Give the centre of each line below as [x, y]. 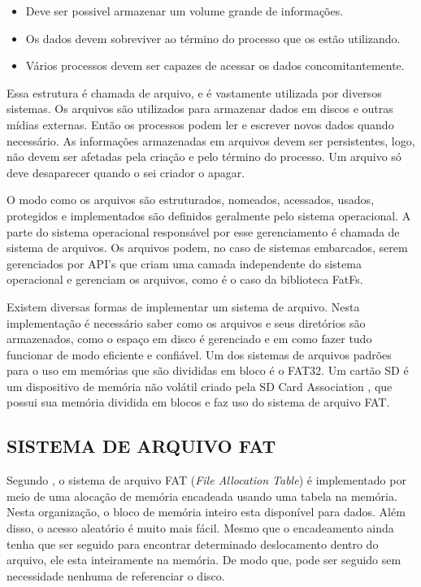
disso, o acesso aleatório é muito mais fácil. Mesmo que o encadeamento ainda [200, 528]
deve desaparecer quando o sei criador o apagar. [126, 172]
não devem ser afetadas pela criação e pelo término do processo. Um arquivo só [204, 157]
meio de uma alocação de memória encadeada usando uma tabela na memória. [202, 496]
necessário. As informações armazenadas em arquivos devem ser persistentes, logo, [211, 140]
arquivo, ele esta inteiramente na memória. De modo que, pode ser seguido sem [204, 560]
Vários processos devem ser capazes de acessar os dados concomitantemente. [215, 65]
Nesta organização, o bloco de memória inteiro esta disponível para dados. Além [206, 512]
